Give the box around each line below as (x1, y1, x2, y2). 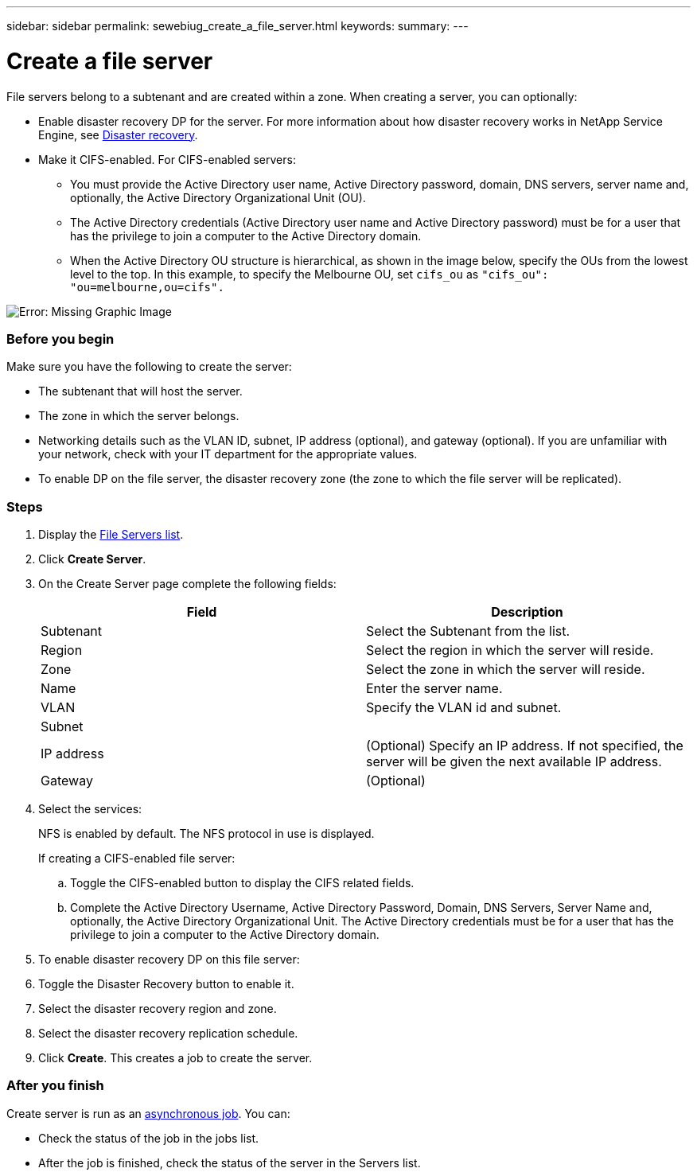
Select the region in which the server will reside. (366, 642, 654, 658)
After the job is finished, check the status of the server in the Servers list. (38, 1155, 421, 1170)
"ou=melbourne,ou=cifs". (70, 280, 224, 294)
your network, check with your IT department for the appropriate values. (38, 447, 418, 461)
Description (491, 604, 563, 620)
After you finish (6, 1077, 104, 1094)
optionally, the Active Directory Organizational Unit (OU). (70, 190, 366, 204)
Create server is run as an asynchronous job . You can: (6, 1106, 290, 1120)
